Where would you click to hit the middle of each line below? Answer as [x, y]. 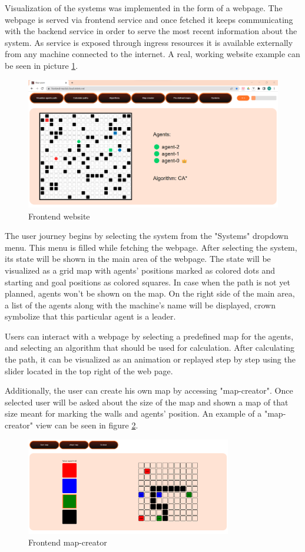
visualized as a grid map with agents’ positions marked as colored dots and [140, 270]
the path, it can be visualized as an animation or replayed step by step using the [150, 359]
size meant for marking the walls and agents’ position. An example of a [133, 413]
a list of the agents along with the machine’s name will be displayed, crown [140, 305]
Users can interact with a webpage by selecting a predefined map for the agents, [149, 336]
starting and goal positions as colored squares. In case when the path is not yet [147, 282]
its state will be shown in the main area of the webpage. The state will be [138, 259]
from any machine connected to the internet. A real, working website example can [152, 54]
